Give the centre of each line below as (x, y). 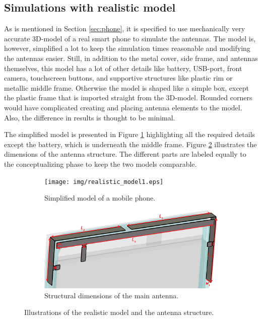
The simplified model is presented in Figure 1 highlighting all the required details (130, 134)
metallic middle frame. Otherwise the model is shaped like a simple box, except (127, 87)
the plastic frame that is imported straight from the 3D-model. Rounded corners (128, 98)
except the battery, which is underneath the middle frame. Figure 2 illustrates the (130, 144)
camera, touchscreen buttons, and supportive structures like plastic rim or (118, 78)
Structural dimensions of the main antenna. (112, 295)
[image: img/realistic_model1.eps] (104, 182)
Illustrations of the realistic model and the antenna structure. (119, 312)
